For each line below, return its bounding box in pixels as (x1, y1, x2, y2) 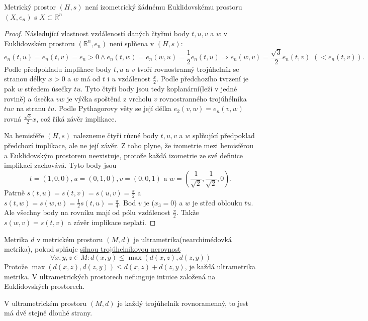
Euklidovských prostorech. (4, 281, 85, 291)
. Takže (176, 207, 199, 218)
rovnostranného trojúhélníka (159, 93, 247, 103)
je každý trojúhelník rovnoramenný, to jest (117, 297, 249, 308)
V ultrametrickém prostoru (4, 297, 87, 308)
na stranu (16, 103, 46, 114)
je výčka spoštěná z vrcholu (67, 93, 152, 103)
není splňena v (109, 38, 154, 48)
